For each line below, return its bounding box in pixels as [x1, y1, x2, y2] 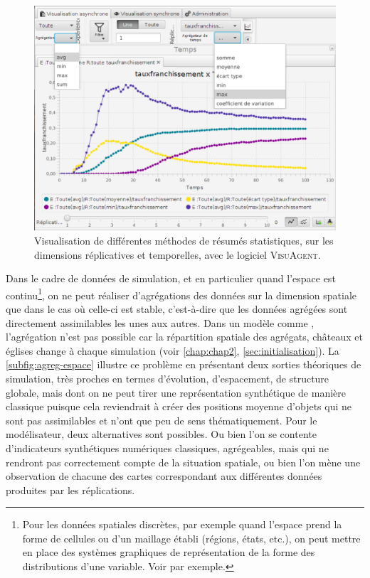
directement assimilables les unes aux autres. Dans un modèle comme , [6, 315, 314, 330]
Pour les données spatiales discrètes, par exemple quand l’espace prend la [22, 517, 342, 532]
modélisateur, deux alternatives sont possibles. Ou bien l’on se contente [6, 427, 317, 441]
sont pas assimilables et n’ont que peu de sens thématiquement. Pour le [6, 412, 317, 427]
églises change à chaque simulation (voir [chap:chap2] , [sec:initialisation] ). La [6, 343, 339, 358]
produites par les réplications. [6, 482, 135, 497]
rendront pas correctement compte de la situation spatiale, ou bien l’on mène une [6, 454, 361, 469]
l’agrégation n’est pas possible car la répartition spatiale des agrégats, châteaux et [6, 329, 363, 344]
